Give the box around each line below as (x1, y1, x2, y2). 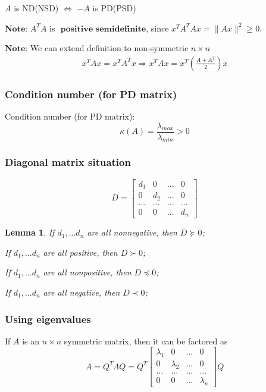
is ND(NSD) (14, 2, 59, 14)
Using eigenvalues (5, 311, 91, 326)
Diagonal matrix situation (5, 155, 131, 170)
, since (146, 21, 169, 34)
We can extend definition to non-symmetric (30, 42, 189, 54)
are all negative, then (43, 286, 120, 298)
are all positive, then (43, 246, 118, 258)
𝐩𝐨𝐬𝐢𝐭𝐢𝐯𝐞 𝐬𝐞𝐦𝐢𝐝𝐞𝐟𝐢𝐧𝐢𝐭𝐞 (60, 24, 146, 33)
